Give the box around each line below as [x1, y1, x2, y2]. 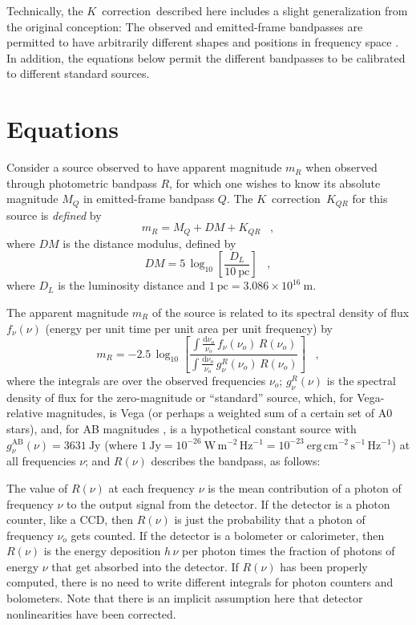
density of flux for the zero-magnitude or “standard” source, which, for [6, 388, 353, 405]
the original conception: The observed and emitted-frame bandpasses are [6, 18, 363, 34]
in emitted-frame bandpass [83, 190, 215, 207]
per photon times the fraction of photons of [181, 542, 395, 559]
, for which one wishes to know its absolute [169, 174, 381, 191]
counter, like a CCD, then [6, 511, 134, 528]
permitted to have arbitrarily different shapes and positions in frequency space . [6, 34, 399, 51]
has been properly [280, 558, 368, 574]
